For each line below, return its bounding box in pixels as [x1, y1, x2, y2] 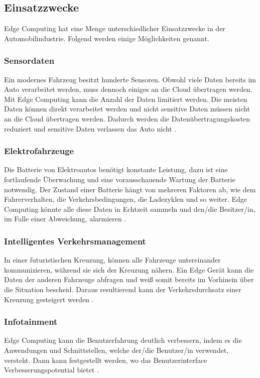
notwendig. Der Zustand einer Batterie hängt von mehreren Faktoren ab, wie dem [4, 184, 256, 194]
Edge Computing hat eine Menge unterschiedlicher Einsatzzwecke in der [4, 23, 225, 34]
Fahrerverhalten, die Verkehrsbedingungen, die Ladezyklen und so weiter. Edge [4, 194, 247, 204]
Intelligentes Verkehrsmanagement [4, 234, 146, 247]
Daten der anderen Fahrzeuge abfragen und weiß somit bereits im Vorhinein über [4, 274, 254, 285]
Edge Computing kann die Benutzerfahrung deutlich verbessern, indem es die [4, 335, 242, 345]
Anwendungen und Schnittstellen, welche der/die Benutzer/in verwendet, [4, 344, 229, 355]
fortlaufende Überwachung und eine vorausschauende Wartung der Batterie [4, 174, 235, 184]
